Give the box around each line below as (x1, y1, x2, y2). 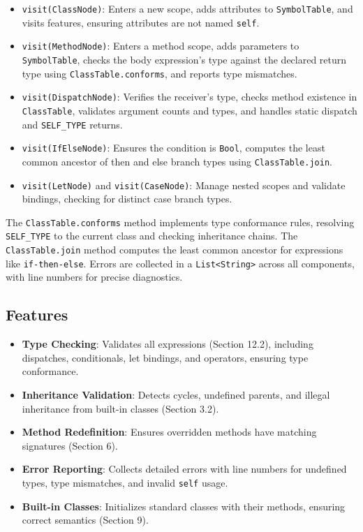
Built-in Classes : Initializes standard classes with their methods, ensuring (22, 498, 346, 513)
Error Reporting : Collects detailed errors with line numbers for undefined (22, 461, 347, 476)
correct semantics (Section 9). (22, 512, 149, 527)
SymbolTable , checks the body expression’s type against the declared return (22, 52, 347, 66)
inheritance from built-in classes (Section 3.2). (22, 401, 219, 415)
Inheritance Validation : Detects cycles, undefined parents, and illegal (22, 387, 330, 402)
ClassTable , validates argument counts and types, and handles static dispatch (22, 103, 357, 117)
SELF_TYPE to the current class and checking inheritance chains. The (6, 228, 298, 243)
